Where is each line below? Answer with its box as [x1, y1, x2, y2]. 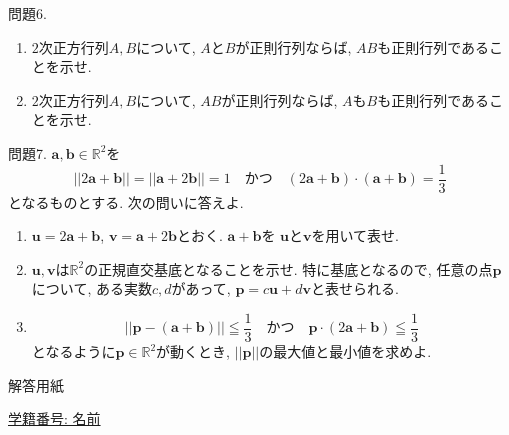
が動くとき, [156, 341, 230, 362]
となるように [31, 341, 116, 362]
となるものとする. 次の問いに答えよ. [8, 191, 244, 212]
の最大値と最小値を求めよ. [259, 341, 432, 362]
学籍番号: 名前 [8, 408, 101, 429]
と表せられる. [310, 278, 399, 299]
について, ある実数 [31, 278, 152, 299]
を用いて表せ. [311, 225, 400, 246]
